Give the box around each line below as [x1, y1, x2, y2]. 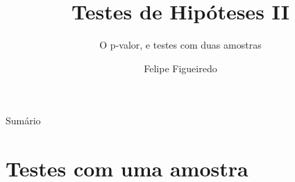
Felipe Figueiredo [144, 60, 217, 75]
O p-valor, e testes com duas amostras [99, 38, 262, 52]
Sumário [6, 113, 41, 128]
